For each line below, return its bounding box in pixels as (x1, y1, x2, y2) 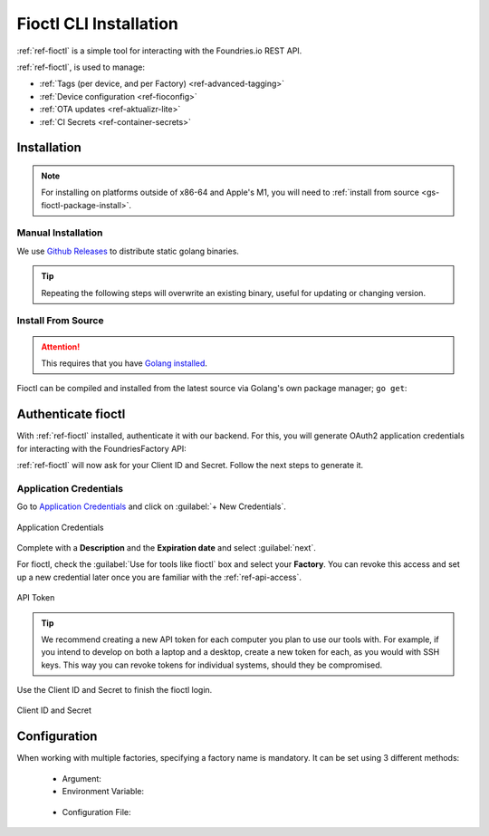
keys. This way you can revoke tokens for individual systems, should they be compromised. (41, 659, 383, 670)
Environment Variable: (62, 786, 145, 797)
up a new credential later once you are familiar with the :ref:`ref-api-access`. (16, 572, 302, 582)
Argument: (62, 773, 101, 783)
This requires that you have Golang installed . (41, 358, 208, 369)
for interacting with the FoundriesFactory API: (16, 443, 187, 454)
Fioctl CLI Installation (16, 14, 178, 34)
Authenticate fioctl (16, 407, 126, 422)
